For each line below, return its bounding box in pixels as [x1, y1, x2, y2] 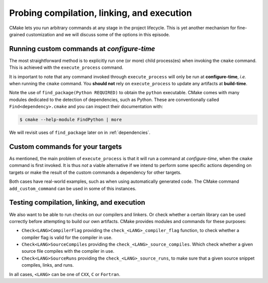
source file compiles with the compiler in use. [21, 248, 115, 254]
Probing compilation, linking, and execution [9, 7, 192, 18]
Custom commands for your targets [9, 142, 122, 151]
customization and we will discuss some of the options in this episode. [26, 31, 170, 37]
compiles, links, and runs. [21, 262, 74, 268]
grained [9, 31, 25, 37]
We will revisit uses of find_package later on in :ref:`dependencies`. [9, 129, 151, 136]
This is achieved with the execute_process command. [9, 64, 124, 70]
